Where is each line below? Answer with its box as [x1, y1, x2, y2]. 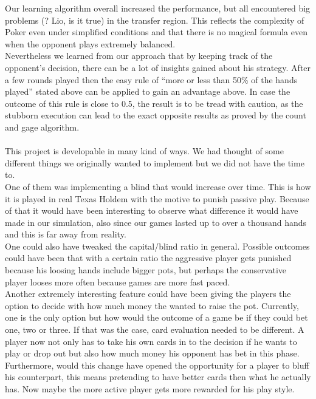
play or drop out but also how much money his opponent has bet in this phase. [5, 347, 300, 360]
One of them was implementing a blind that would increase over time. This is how [5, 180, 311, 193]
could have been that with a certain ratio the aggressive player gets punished [5, 251, 292, 264]
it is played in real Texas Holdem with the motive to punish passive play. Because [5, 192, 309, 205]
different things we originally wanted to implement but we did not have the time [5, 156, 304, 169]
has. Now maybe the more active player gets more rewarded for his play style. [5, 383, 295, 395]
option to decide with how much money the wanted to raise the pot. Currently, [5, 299, 299, 312]
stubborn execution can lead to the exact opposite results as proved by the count [5, 109, 306, 121]
